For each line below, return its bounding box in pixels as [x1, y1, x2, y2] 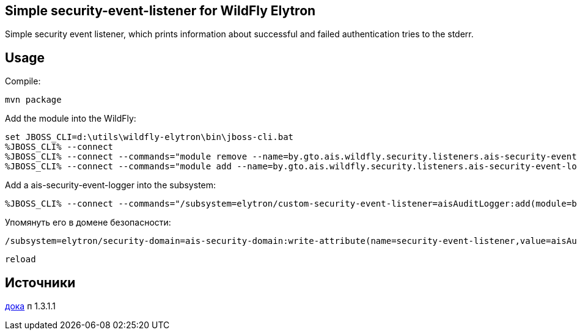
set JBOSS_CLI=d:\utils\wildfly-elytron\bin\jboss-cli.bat [5, 132, 294, 142]
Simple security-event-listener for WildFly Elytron [5, 3, 316, 18]
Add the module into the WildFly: [5, 113, 136, 124]
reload [5, 254, 36, 265]
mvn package [5, 95, 62, 105]
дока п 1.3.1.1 [5, 301, 56, 312]
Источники [5, 274, 76, 290]
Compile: [5, 76, 41, 87]
